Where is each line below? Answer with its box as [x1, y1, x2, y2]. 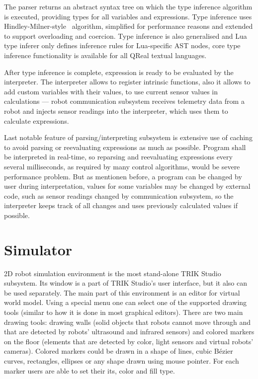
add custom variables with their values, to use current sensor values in [4, 86, 218, 96]
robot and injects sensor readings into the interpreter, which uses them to [4, 105, 228, 116]
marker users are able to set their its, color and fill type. [4, 365, 175, 376]
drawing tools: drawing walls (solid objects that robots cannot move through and [4, 316, 251, 327]
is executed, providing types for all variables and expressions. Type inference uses [4, 11, 252, 21]
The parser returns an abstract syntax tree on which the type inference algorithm [4, 1, 253, 11]
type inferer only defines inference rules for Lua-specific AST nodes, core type [4, 40, 241, 51]
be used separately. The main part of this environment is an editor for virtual [4, 287, 240, 298]
